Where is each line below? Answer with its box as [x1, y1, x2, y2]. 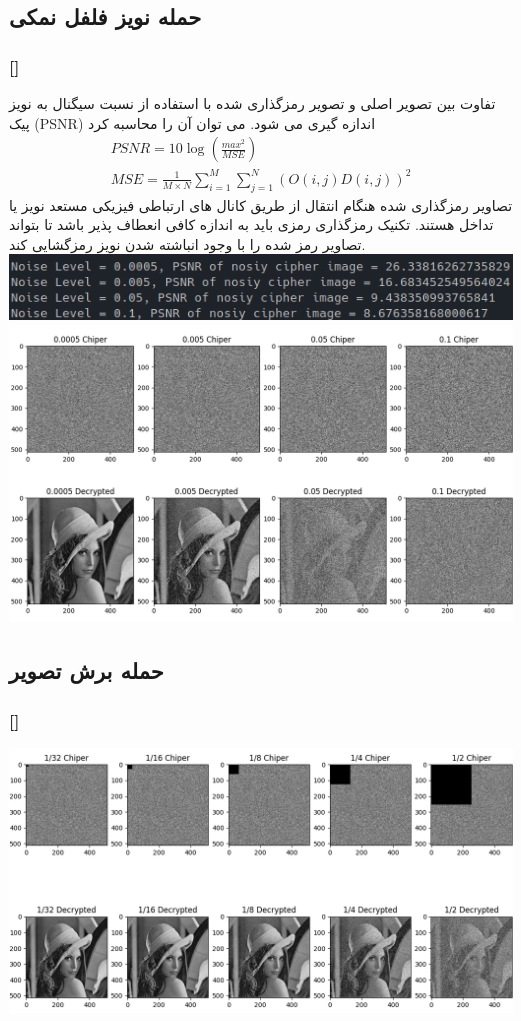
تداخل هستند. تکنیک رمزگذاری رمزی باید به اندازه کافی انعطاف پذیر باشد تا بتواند [9, 214, 494, 235]
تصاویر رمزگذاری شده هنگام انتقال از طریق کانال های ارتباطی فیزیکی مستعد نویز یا [9, 194, 513, 215]
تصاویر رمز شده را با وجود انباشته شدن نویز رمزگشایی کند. [9, 233, 366, 254]
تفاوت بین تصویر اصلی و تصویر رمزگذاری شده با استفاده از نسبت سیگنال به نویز [9, 93, 496, 113]
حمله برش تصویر [9, 655, 164, 686]
